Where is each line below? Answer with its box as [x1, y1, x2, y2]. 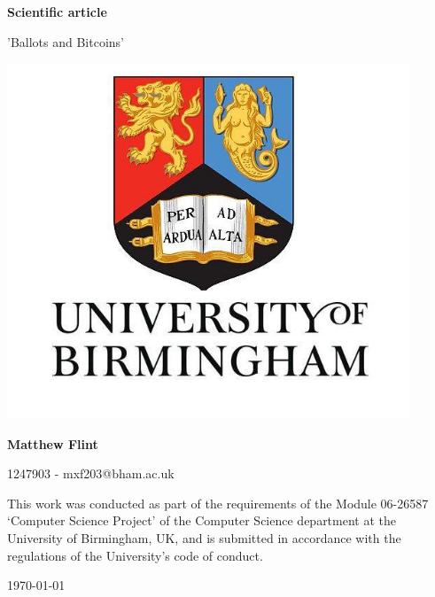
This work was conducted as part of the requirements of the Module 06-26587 [7, 493, 429, 512]
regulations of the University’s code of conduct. [7, 546, 263, 564]
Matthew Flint [7, 434, 98, 453]
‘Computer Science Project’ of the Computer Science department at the [7, 511, 396, 530]
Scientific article [7, 3, 107, 20]
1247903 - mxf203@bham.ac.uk [7, 464, 175, 483]
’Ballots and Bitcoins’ [7, 32, 124, 50]
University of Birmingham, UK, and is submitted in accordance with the [7, 528, 401, 547]
